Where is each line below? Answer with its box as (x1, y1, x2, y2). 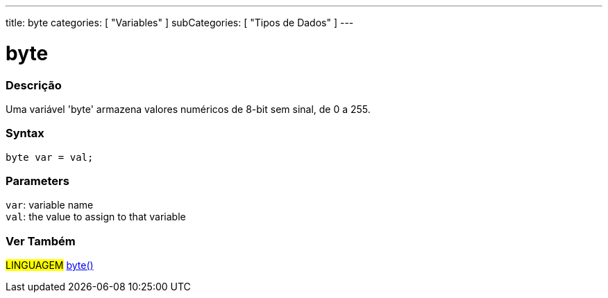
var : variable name (6, 199, 94, 211)
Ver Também (6, 234, 76, 248)
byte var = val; (6, 151, 94, 163)
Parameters (6, 174, 69, 188)
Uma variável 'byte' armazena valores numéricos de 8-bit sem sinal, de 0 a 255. (6, 103, 371, 115)
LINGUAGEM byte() (6, 259, 94, 272)
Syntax (6, 126, 44, 141)
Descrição (6, 78, 62, 92)
